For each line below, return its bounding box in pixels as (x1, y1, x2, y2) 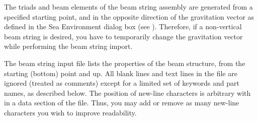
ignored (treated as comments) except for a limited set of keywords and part (4, 78, 239, 88)
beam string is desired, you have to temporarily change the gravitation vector (4, 31, 243, 41)
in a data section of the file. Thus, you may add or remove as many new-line (4, 97, 239, 108)
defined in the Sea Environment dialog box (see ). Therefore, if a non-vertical (4, 21, 242, 32)
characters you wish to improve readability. (4, 107, 137, 117)
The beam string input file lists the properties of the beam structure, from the (4, 57, 245, 68)
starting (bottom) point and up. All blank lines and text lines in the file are (4, 68, 237, 78)
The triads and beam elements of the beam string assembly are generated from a (4, 2, 253, 12)
